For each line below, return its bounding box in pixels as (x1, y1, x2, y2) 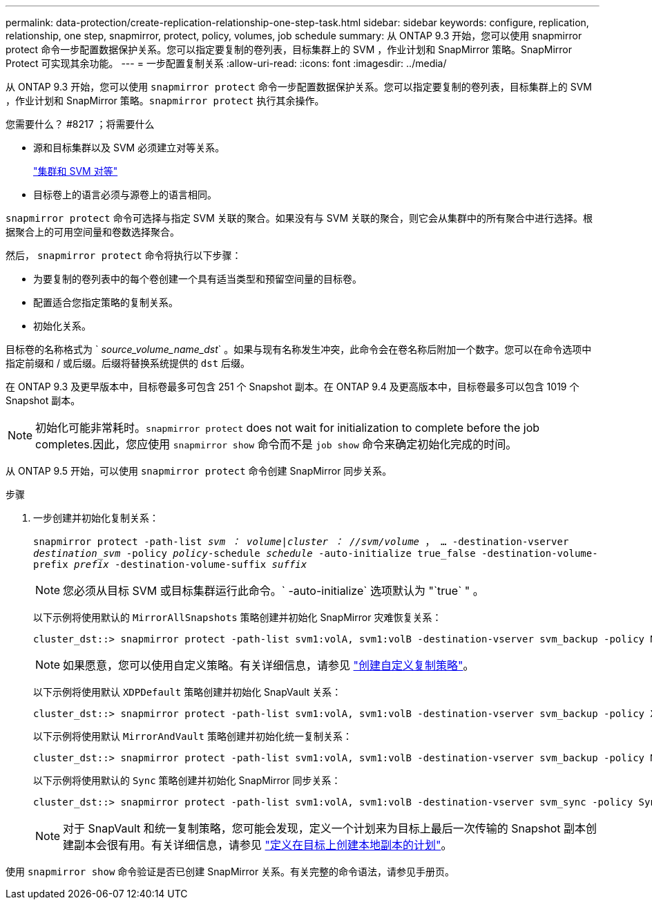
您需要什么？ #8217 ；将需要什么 (6, 118, 155, 130)
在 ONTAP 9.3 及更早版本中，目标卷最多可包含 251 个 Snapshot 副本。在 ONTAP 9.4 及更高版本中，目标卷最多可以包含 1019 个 (6, 381, 579, 392)
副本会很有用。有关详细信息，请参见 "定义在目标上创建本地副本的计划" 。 (74, 838, 452, 852)
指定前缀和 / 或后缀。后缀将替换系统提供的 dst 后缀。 (6, 357, 251, 369)
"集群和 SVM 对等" (33, 165, 118, 177)
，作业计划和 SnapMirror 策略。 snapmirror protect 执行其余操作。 (6, 95, 325, 106)
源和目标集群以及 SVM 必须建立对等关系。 (33, 142, 225, 153)
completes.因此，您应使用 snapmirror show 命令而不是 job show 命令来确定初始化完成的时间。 (35, 437, 517, 451)
